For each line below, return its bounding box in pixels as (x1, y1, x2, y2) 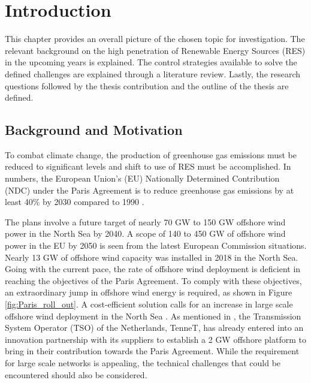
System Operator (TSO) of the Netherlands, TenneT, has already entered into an (5, 321, 304, 334)
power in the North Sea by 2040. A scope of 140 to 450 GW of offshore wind (5, 227, 286, 240)
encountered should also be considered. (5, 368, 147, 381)
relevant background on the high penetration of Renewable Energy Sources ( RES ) (5, 44, 306, 56)
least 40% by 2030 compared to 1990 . (5, 195, 144, 208)
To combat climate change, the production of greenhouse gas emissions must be (5, 148, 297, 161)
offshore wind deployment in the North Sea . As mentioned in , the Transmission (5, 309, 301, 322)
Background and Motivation (5, 120, 183, 139)
